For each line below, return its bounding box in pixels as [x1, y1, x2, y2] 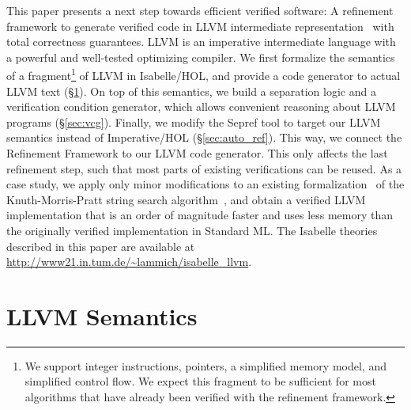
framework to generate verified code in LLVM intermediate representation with [6, 17, 394, 34]
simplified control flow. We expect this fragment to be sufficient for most [25, 373, 376, 389]
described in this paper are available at [6, 237, 195, 254]
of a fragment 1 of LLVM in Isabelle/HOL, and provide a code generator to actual [6, 65, 401, 84]
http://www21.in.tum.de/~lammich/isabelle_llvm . [6, 253, 252, 270]
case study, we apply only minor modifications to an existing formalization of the [6, 176, 405, 192]
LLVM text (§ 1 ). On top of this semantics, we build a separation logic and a [6, 82, 376, 99]
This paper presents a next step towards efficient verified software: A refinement [6, 2, 394, 18]
